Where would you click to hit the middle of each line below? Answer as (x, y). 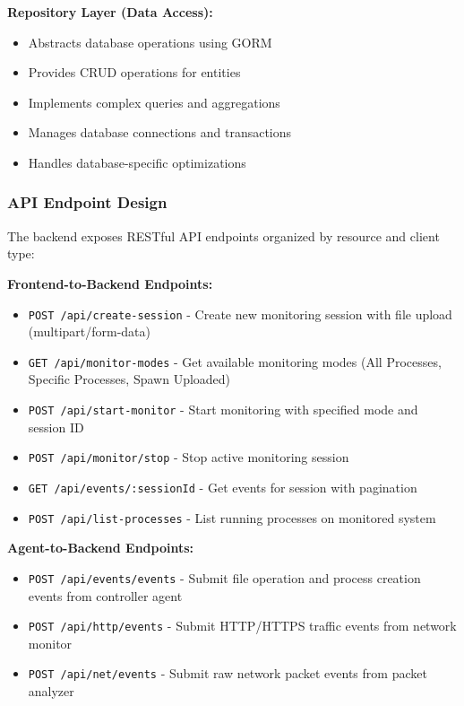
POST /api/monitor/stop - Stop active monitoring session (189, 457)
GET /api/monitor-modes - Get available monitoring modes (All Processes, (235, 361)
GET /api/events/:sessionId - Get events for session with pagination (223, 487)
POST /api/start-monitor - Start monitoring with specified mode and (223, 410)
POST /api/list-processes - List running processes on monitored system (232, 517)
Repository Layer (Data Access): (110, 12)
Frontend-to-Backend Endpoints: (110, 283)
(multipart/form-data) (90, 331)
